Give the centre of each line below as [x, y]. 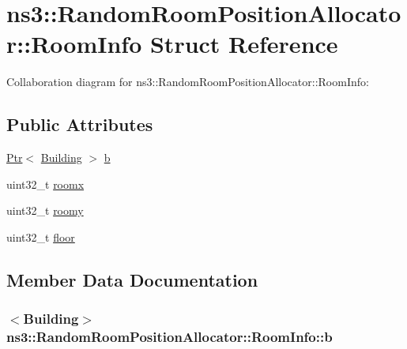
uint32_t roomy [45, 210]
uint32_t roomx [45, 184]
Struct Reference [244, 44]
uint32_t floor [41, 236]
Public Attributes [80, 124]
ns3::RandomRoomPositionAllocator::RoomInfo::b [170, 337]
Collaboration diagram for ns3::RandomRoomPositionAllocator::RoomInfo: [188, 82]
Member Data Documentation [132, 279]
